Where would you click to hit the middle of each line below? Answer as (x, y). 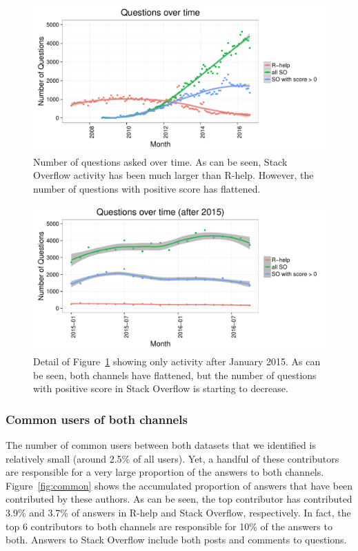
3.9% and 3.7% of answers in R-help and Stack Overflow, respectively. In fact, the (178, 512)
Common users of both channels (97, 419)
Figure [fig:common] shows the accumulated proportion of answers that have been (179, 485)
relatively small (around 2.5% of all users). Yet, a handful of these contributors (172, 458)
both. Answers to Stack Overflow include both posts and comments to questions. (176, 540)
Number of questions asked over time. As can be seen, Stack (160, 161)
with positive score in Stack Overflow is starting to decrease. (161, 388)
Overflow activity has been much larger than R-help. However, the (173, 175)
